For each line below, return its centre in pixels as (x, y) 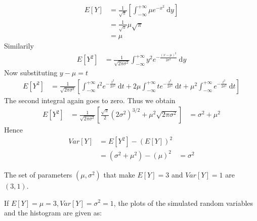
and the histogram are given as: (53, 213)
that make (119, 174)
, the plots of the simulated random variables (183, 203)
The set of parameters (38, 174)
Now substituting (31, 72)
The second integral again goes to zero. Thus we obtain (90, 100)
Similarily (19, 45)
